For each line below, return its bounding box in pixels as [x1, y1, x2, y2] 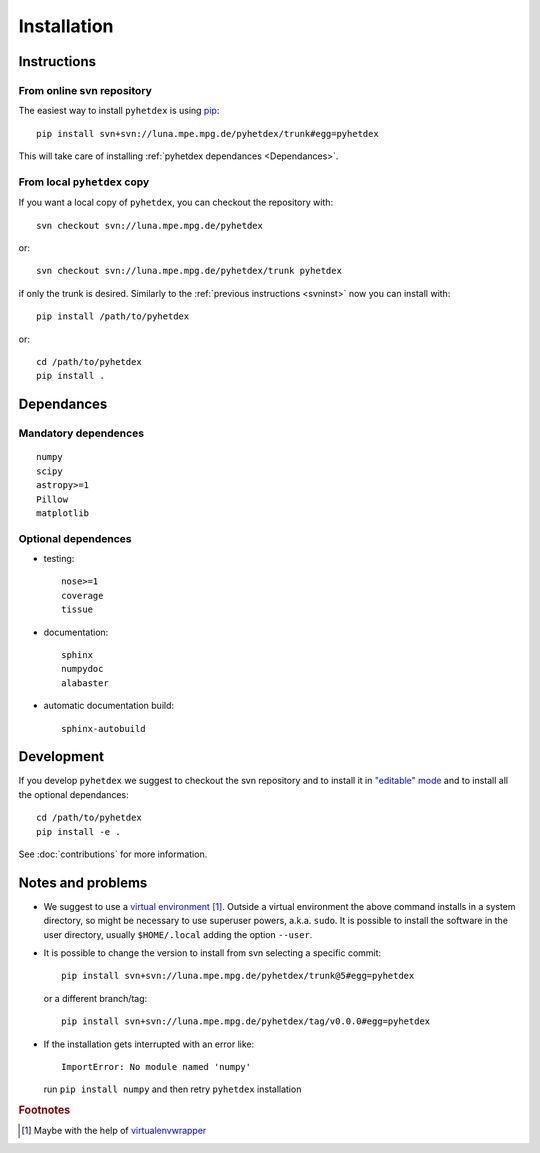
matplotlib [36, 507, 90, 519]
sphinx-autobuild [61, 723, 146, 734]
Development [18, 748, 105, 765]
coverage [61, 590, 104, 601]
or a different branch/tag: [43, 992, 148, 1004]
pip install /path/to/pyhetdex [36, 311, 190, 322]
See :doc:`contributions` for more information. [18, 848, 208, 860]
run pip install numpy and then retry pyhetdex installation [43, 1083, 302, 1095]
